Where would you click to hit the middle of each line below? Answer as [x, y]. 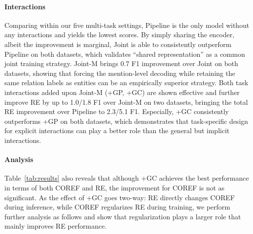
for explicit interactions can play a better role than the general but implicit [117, 130]
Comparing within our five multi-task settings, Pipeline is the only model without [127, 25]
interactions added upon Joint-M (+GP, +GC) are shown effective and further [122, 92]
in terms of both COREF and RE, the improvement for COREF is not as [115, 187]
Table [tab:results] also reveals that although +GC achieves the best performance [127, 178]
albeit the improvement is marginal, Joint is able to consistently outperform [118, 44]
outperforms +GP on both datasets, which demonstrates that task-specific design [126, 121]
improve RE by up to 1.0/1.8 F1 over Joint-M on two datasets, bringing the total [126, 102]
